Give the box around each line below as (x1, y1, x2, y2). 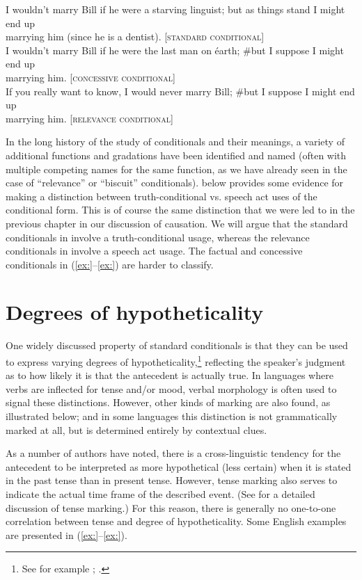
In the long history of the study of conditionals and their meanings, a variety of (6, 134, 345, 149)
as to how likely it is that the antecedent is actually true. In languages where (6, 368, 333, 382)
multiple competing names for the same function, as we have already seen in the (6, 161, 347, 176)
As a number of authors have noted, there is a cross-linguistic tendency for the (6, 446, 341, 460)
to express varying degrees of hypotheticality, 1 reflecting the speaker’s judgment (6, 353, 346, 369)
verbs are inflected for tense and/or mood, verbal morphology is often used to (6, 381, 337, 396)
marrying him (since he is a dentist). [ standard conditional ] (6, 29, 265, 44)
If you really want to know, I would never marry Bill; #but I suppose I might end (6, 83, 355, 98)
